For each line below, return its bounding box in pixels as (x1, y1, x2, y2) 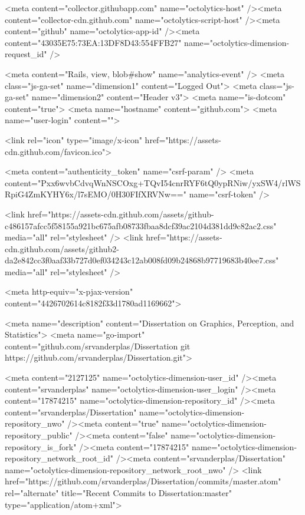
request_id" (5, 48, 47, 60)
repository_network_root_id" (5, 452, 114, 464)
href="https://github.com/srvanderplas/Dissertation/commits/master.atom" (5, 475, 281, 487)
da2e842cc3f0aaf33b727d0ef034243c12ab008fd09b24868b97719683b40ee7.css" (5, 254, 279, 266)
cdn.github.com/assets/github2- (5, 242, 119, 255)
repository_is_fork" (5, 440, 77, 453)
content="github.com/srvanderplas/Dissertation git (5, 339, 191, 352)
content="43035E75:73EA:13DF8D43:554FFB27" (5, 36, 182, 48)
